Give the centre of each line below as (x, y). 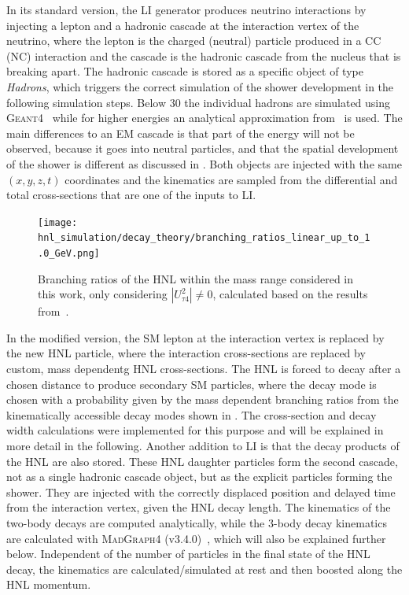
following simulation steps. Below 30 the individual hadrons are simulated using (199, 102)
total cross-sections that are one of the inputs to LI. (131, 195)
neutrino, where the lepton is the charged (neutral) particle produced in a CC (194, 41)
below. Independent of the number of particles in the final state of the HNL (188, 554)
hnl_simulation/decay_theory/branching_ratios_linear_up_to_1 (204, 238)
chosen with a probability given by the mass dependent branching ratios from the (203, 399)
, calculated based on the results (290, 294)
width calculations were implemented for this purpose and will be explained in (195, 430)
